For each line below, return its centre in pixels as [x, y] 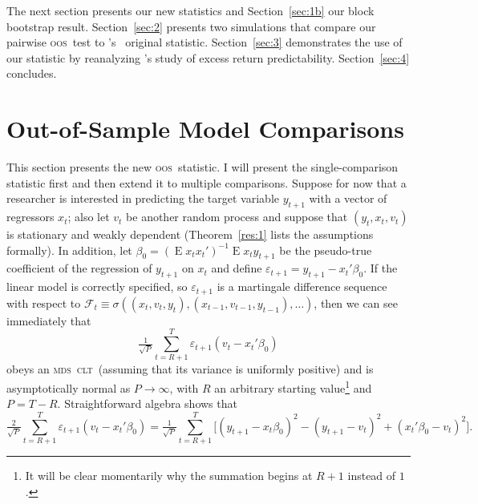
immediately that [49, 320]
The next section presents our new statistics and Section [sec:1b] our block [190, 10]
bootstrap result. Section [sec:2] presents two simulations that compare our [191, 26]
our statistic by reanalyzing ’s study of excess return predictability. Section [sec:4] [208, 57]
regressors [30, 217]
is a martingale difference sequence [302, 286]
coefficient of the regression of [79, 268]
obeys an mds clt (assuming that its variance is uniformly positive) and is [190, 369]
